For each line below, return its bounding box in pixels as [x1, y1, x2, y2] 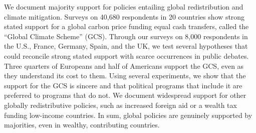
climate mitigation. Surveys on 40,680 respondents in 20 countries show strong [4, 11, 245, 22]
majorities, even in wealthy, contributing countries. [4, 119, 160, 130]
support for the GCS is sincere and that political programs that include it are [4, 80, 242, 90]
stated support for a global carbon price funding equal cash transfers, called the [4, 21, 249, 32]
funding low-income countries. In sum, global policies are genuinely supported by [4, 109, 252, 120]
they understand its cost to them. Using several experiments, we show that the [4, 70, 246, 81]
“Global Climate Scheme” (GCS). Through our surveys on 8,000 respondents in [4, 31, 248, 41]
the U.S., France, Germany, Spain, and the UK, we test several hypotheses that [4, 41, 248, 51]
